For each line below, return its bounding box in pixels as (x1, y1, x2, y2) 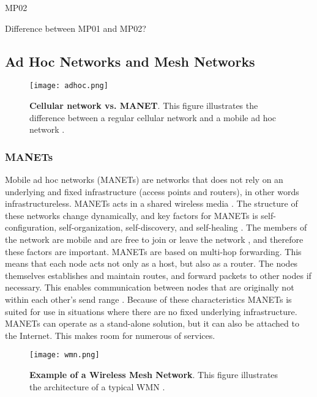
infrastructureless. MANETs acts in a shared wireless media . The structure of (5, 197, 298, 210)
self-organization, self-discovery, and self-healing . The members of (59, 221, 307, 234)
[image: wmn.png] (29, 351, 100, 360)
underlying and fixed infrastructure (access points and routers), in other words (5, 185, 299, 198)
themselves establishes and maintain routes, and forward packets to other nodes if (5, 269, 311, 281)
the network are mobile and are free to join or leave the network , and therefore (5, 233, 304, 246)
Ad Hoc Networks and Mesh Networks (5, 51, 255, 70)
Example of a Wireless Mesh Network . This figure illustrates (29, 368, 278, 381)
